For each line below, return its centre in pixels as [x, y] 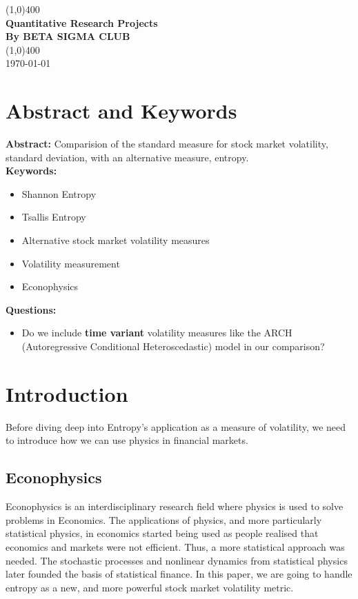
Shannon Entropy [59, 193]
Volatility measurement [71, 263]
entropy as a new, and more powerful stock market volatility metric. [150, 587]
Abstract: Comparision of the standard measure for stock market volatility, [167, 144]
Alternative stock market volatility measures [116, 240]
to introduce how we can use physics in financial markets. [127, 440]
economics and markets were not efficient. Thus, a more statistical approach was [175, 546]
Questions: [31, 309]
